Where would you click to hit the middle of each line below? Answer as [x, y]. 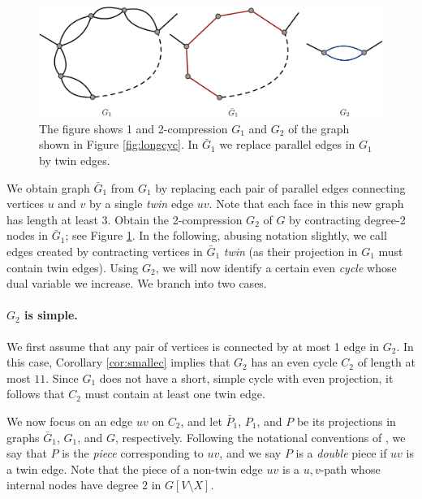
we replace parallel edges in [287, 144]
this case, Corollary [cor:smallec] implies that [118, 362]
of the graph [319, 128]
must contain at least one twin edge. [175, 394]
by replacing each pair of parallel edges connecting [280, 187]
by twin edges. [75, 160]
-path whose [350, 469]
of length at [386, 362]
